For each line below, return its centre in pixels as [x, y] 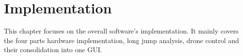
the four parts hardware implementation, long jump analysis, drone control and [121, 40]
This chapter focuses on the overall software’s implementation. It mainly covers [121, 31]
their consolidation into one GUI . [53, 50]
